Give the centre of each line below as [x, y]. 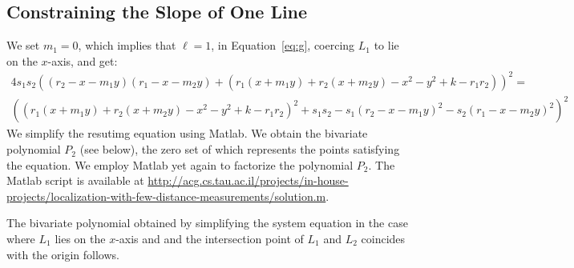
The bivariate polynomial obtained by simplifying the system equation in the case [207, 223]
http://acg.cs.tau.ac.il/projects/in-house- [248, 180]
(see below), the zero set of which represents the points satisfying [240, 149]
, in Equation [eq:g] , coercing [283, 45]
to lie [386, 45]
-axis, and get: [83, 60]
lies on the [80, 239]
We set [23, 45]
